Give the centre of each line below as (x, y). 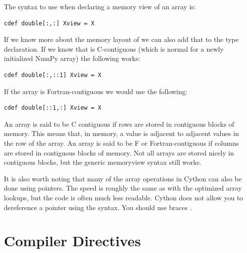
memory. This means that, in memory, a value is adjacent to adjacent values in (122, 133)
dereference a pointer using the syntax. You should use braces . (98, 207)
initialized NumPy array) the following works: (72, 58)
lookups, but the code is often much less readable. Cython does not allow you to (123, 197)
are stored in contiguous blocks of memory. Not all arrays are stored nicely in (119, 152)
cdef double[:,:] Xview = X (49, 23)
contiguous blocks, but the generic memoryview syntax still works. (103, 162)
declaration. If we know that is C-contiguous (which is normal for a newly (114, 49)
